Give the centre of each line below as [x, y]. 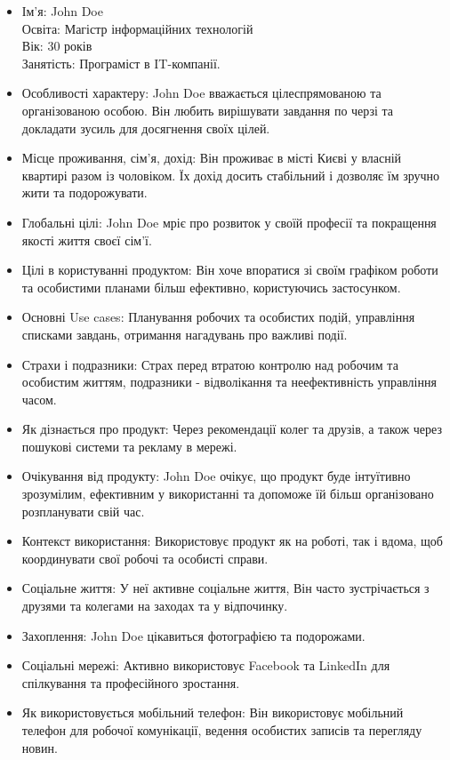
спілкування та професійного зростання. [131, 682]
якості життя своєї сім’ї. [87, 240]
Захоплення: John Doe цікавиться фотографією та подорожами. [193, 635]
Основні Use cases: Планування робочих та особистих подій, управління [218, 317]
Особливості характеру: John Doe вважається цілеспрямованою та [201, 93]
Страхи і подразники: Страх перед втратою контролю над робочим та [210, 364]
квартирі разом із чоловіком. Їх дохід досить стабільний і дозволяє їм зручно [231, 175]
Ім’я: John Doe [62, 11]
